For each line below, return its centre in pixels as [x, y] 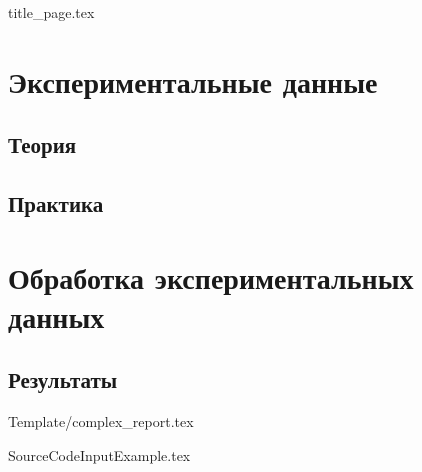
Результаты [63, 379]
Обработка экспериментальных [211, 276]
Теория [42, 144]
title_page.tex [51, 12]
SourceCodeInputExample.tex [99, 454]
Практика [56, 203]
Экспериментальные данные [193, 80]
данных [56, 315]
